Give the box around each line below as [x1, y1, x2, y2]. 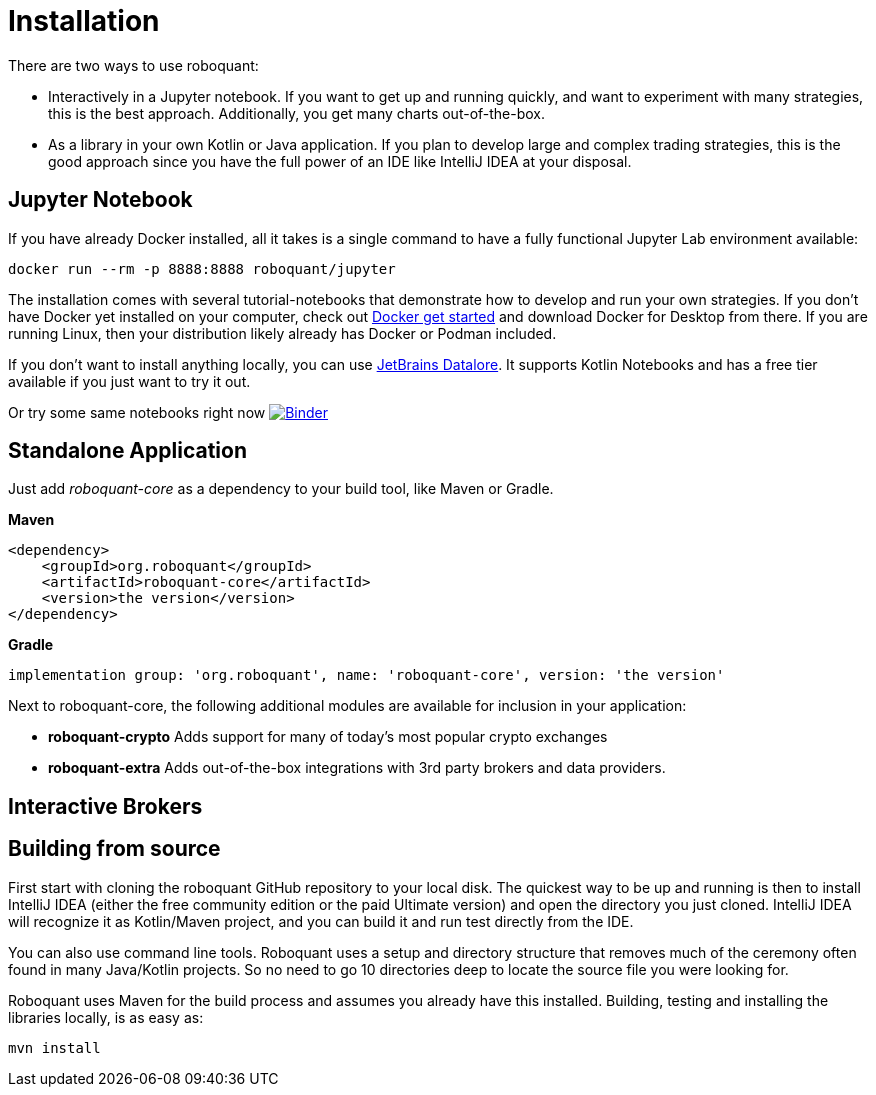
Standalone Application [8, 438, 247, 464]
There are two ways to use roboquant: [8, 56, 259, 74]
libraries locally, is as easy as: [8, 1008, 204, 1026]
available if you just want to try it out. [8, 372, 251, 390]
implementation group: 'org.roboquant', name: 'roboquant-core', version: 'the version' [8, 667, 725, 684]
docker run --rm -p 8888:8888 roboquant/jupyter [8, 260, 396, 277]
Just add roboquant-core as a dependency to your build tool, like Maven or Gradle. [8, 480, 554, 498]
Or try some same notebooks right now [8, 403, 266, 421]
